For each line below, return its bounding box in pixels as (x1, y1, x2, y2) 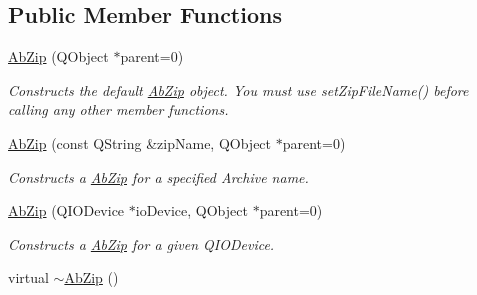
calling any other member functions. (8, 99, 229, 120)
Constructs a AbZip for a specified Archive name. (8, 166, 309, 187)
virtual (8, 267, 49, 288)
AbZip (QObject (8, 46, 109, 67)
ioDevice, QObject (135, 200, 248, 221)
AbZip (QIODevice (8, 200, 125, 221)
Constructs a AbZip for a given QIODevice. (8, 233, 275, 254)
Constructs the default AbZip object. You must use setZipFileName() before (8, 79, 469, 100)
